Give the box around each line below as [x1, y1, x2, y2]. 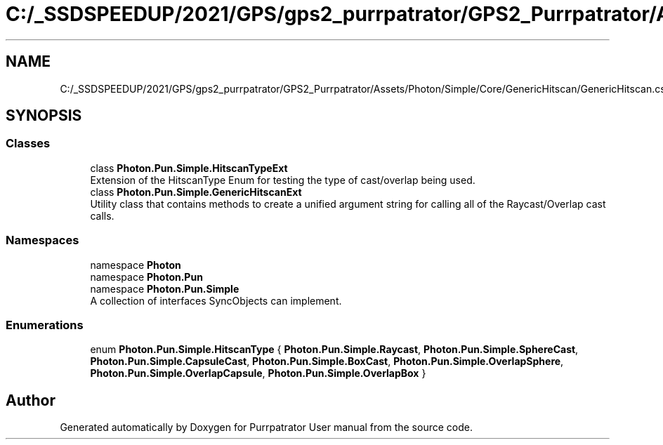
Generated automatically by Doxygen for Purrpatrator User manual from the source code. [60, 421, 473, 434]
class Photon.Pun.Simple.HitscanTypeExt [90, 161, 288, 174]
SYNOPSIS [6, 107, 82, 125]
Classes [6, 136, 51, 151]
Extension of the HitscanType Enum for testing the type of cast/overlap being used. [90, 173, 475, 186]
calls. [90, 209, 114, 222]
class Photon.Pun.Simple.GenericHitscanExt [90, 185, 302, 198]
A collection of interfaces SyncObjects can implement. [90, 294, 342, 307]
